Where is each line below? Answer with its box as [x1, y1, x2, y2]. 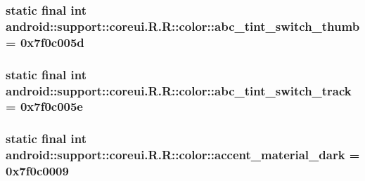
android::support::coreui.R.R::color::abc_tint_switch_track [6, 81, 352, 99]
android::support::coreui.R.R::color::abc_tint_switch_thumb [6, 17, 360, 34]
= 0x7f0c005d [6, 33, 84, 51]
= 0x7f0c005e [6, 98, 83, 115]
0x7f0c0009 [6, 162, 69, 180]
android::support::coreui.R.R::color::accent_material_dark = [6, 146, 360, 163]
